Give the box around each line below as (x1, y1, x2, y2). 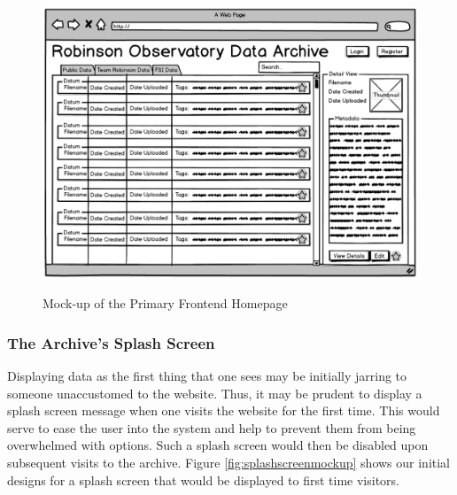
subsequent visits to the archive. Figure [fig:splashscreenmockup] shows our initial (7, 453, 451, 472)
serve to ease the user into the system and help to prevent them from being (7, 418, 416, 437)
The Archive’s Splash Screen (7, 331, 215, 353)
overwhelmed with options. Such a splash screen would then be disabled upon (7, 436, 429, 454)
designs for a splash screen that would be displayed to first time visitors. (7, 470, 400, 489)
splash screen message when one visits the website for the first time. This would (7, 401, 440, 420)
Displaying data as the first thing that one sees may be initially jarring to (7, 367, 407, 385)
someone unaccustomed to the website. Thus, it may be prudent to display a (7, 383, 422, 402)
